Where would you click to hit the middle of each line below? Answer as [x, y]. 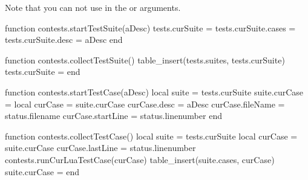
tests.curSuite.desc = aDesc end [64, 40]
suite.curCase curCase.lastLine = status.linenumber [100, 148]
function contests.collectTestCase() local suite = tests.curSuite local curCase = [151, 136]
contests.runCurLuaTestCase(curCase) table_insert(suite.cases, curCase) [140, 159]
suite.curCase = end [42, 171]
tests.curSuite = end [43, 72]
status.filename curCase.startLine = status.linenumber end [113, 116]
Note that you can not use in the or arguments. [93, 7]
